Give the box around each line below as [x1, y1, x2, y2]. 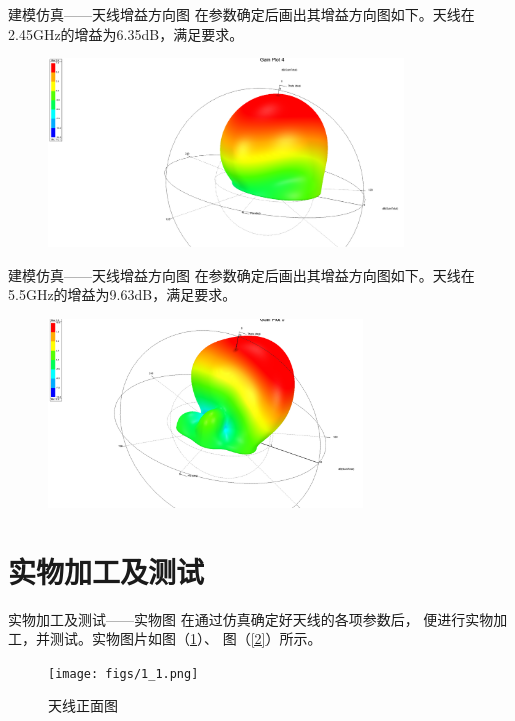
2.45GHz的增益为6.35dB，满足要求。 [8, 23, 244, 44]
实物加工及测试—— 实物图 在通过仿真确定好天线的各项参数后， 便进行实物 [8, 608, 494, 629]
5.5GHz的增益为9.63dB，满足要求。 [8, 284, 237, 305]
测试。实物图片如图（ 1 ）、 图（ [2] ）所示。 [49, 628, 322, 649]
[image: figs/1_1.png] [48, 666, 199, 681]
